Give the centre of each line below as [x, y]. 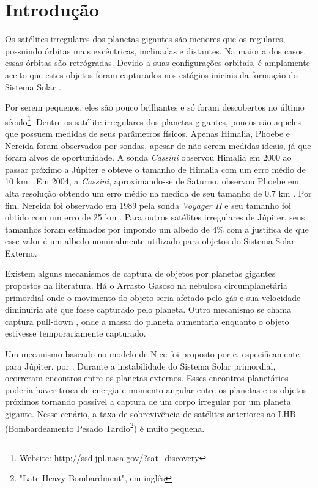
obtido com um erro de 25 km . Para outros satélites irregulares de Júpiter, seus [155, 217]
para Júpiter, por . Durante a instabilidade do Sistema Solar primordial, [140, 366]
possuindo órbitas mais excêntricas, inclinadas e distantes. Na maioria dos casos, [156, 50]
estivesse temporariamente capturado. [76, 333]
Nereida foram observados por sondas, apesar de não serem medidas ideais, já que [158, 145]
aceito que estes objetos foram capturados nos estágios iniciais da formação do [151, 74]
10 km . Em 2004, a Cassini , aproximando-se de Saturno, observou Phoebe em [152, 181]
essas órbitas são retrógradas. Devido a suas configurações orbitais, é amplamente [157, 63]
